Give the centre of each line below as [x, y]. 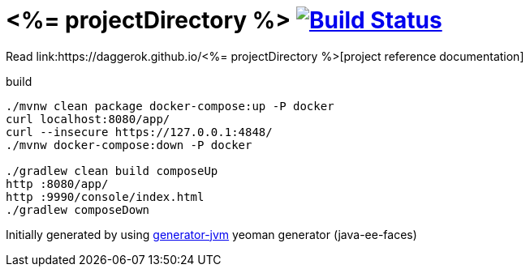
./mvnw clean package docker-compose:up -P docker [170, 106]
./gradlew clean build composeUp [112, 171]
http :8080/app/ [57, 183]
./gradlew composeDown [78, 209]
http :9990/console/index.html [105, 196]
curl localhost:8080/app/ [88, 119]
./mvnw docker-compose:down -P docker [129, 145]
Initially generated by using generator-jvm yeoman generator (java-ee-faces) [211, 234]
